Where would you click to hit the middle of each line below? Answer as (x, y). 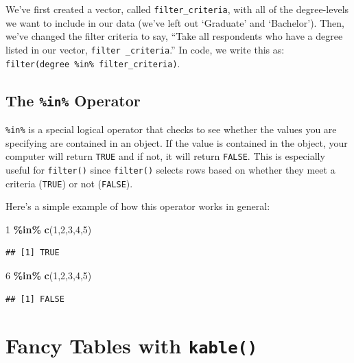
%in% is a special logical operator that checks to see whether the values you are (171, 129)
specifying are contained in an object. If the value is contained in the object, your (177, 142)
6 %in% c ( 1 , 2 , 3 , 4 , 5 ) (49, 275)
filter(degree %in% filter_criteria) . (93, 63)
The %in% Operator (73, 100)
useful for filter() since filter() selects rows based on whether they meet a (170, 169)
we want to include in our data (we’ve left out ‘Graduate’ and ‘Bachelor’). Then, (175, 22)
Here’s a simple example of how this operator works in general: (138, 206)
